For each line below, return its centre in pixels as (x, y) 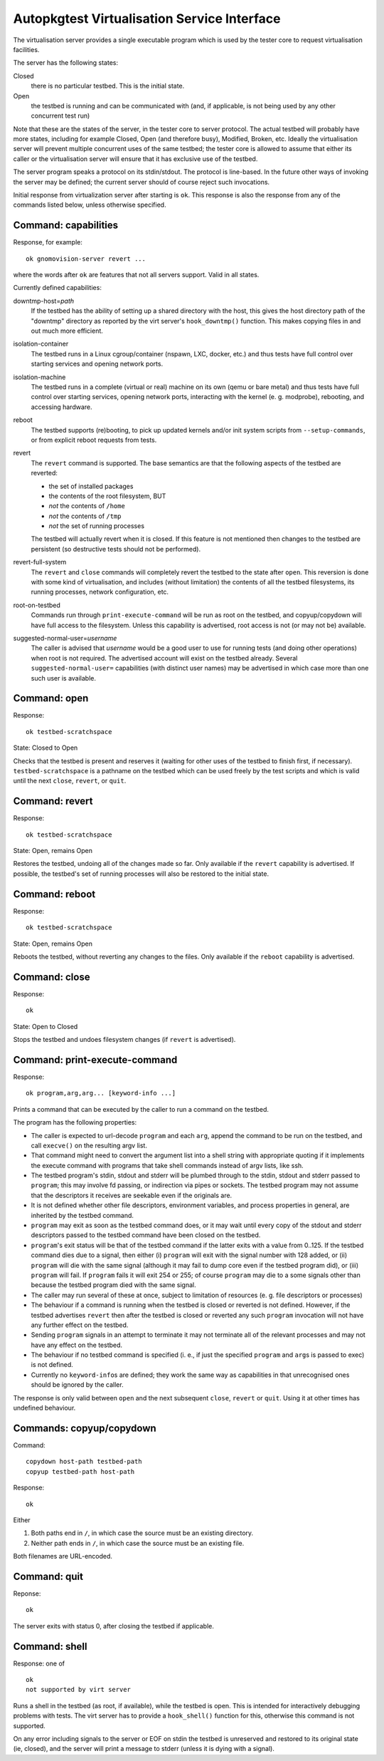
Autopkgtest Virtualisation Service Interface (147, 19)
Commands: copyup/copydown (85, 1428)
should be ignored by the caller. (77, 1385)
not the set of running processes (97, 526)
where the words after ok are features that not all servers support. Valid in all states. (136, 275)
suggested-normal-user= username (65, 638)
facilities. (26, 49)
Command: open (51, 698)
